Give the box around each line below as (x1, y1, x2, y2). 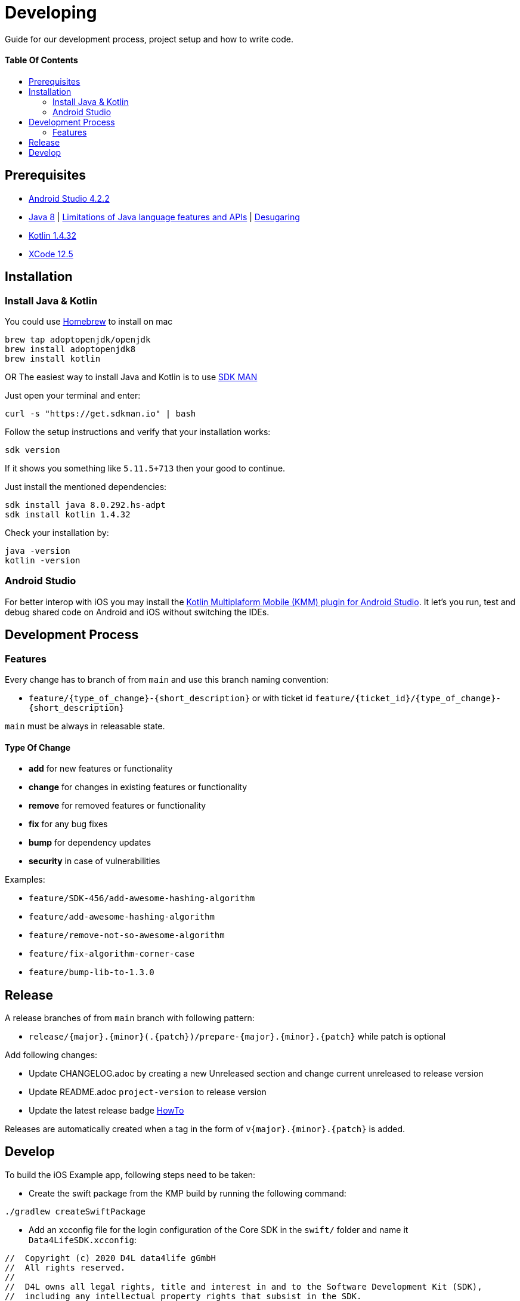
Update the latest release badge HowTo (29, 1105, 184, 1116)
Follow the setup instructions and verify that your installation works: (5, 427, 271, 437)
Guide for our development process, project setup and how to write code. (5, 33, 293, 44)
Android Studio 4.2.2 (29, 193, 110, 204)
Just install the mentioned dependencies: (5, 482, 167, 492)
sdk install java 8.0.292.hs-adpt (5, 500, 166, 510)
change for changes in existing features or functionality (29, 782, 247, 793)
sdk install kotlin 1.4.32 (5, 510, 131, 520)
